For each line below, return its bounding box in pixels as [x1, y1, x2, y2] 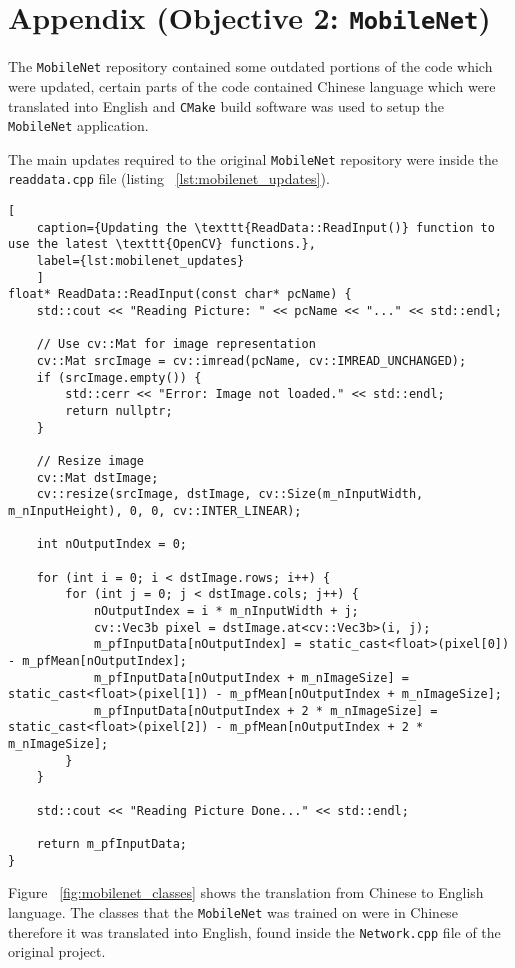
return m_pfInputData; [36, 837, 187, 852]
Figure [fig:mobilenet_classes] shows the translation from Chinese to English [8, 882, 484, 903]
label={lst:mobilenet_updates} [36, 254, 245, 269]
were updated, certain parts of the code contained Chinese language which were [8, 75, 496, 96]
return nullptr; [65, 404, 173, 418]
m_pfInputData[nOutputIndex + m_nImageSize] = [93, 670, 409, 685]
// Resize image [36, 453, 145, 468]
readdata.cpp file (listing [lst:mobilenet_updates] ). [8, 168, 330, 189]
